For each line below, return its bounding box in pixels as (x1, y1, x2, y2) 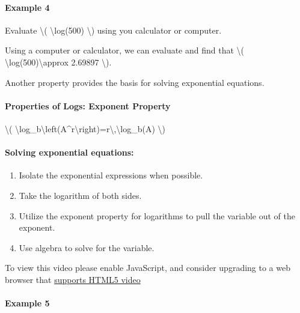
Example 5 (5, 297, 50, 309)
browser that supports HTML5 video (5, 273, 141, 285)
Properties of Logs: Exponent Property (5, 99, 171, 112)
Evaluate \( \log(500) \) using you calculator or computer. (5, 23, 222, 36)
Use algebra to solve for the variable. (19, 241, 155, 254)
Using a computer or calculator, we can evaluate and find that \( (5, 44, 245, 56)
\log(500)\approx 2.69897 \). (5, 55, 112, 68)
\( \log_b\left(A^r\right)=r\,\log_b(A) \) (5, 122, 165, 135)
